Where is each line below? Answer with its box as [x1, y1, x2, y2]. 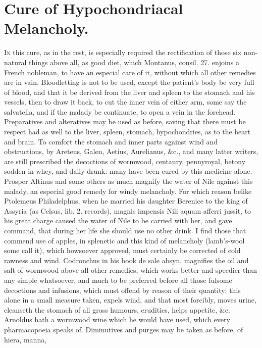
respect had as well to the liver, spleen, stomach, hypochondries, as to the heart [4, 126, 251, 137]
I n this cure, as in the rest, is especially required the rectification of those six [4, 47, 242, 58]
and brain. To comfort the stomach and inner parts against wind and [4, 136, 218, 146]
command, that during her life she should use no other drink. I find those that [4, 225, 246, 235]
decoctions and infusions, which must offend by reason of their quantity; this [4, 284, 241, 295]
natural [4, 57, 27, 67]
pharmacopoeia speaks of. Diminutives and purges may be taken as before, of [4, 324, 243, 334]
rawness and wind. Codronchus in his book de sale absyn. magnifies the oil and [4, 255, 249, 265]
